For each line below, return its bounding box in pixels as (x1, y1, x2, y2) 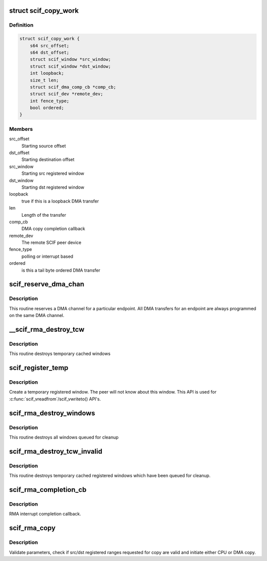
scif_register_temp (9, 363, 69, 372)
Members (9, 125, 33, 132)
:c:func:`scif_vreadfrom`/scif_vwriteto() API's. (9, 396, 101, 402)
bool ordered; (30, 105, 64, 111)
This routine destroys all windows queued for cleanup (9, 435, 119, 441)
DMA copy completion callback (21, 226, 86, 232)
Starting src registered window (21, 170, 85, 176)
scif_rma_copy (9, 524, 56, 532)
